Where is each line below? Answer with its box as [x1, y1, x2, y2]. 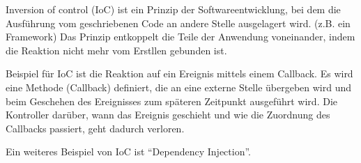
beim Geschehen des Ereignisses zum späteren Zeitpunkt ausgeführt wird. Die [6, 93, 337, 108]
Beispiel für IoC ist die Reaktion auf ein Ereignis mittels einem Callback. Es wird [6, 66, 353, 81]
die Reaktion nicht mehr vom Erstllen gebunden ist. [6, 42, 227, 57]
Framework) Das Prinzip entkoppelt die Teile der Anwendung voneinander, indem [6, 29, 355, 44]
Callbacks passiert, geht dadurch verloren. [6, 121, 185, 135]
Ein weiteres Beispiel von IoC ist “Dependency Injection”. [6, 144, 251, 159]
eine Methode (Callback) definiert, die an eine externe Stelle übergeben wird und [6, 79, 352, 94]
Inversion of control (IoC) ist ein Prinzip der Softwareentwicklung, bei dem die [6, 2, 341, 16]
